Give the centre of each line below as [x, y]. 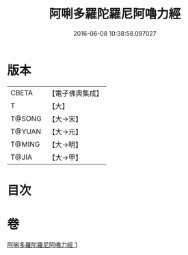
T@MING [25, 144]
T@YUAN [26, 131]
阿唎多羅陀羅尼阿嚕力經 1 [42, 245]
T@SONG [26, 119]
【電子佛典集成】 [76, 93]
